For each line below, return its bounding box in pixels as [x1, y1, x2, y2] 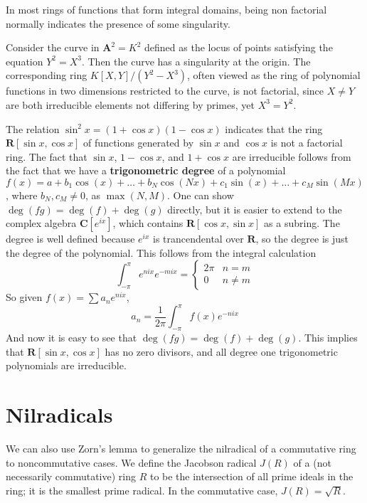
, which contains [112, 216, 183, 231]
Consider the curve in [6, 40, 100, 55]
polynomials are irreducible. [6, 358, 127, 373]
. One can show [167, 187, 234, 202]
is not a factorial [270, 135, 343, 150]
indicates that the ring [225, 121, 323, 136]
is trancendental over [153, 231, 244, 246]
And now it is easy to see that [6, 330, 137, 345]
